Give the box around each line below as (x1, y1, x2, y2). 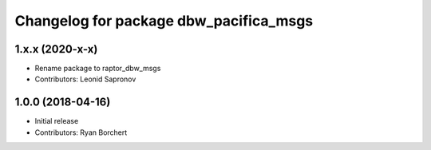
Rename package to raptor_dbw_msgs (34, 64, 161, 73)
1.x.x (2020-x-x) (14, 42, 98, 56)
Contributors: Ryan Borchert (34, 128, 128, 137)
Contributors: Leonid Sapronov (34, 74, 136, 84)
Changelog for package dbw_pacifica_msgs (14, 12, 314, 30)
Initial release (34, 116, 79, 126)
